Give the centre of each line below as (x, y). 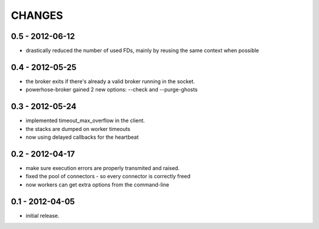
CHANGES (37, 15)
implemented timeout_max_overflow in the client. (85, 120)
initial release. (43, 215)
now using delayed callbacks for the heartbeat (82, 137)
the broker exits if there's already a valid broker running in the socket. (110, 81)
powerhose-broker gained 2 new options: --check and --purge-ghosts (112, 90)
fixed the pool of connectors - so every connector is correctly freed (108, 176)
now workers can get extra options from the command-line (97, 184)
